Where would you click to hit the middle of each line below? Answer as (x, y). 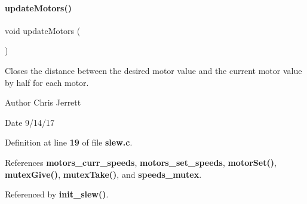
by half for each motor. (47, 82)
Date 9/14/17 (30, 122)
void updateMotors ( (43, 30)
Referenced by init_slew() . (57, 194)
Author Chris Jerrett (43, 102)
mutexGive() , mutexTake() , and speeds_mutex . (103, 174)
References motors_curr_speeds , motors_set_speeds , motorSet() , (141, 162)
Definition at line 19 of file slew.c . (69, 142)
